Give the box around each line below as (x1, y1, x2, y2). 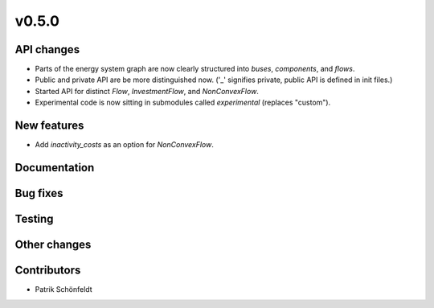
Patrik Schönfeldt (35, 285, 92, 294)
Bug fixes (14, 186, 63, 200)
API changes (14, 43, 80, 56)
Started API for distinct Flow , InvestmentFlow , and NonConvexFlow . (35, 86, 259, 96)
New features (14, 119, 84, 133)
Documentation (14, 161, 95, 175)
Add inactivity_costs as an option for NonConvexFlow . (35, 140, 215, 150)
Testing (14, 211, 54, 225)
